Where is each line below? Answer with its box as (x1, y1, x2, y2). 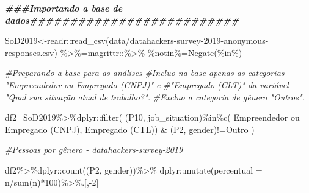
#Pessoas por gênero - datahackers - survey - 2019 (5, 143, 183, 156)
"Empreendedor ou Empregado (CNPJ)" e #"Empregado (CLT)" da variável (5, 78, 289, 91)
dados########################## (5, 13, 239, 26)
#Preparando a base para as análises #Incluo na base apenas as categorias (5, 66, 285, 79)
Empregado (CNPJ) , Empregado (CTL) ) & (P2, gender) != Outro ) (5, 122, 255, 135)
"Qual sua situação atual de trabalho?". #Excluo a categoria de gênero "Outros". (5, 90, 305, 103)
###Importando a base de (5, 2, 123, 14)
